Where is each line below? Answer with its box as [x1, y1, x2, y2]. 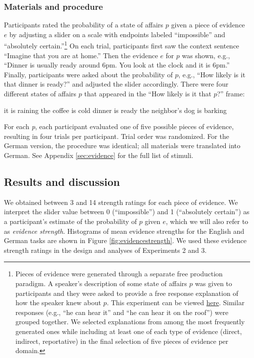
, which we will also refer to [166, 216, 249, 226]
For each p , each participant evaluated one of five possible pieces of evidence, [4, 121, 234, 132]
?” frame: [217, 89, 245, 99]
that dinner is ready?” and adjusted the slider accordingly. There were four [4, 79, 229, 89]
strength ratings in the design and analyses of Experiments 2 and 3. [4, 245, 207, 255]
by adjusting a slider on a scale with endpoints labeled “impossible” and [9, 29, 226, 39]
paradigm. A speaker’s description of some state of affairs [15, 278, 187, 288]
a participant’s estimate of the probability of [4, 216, 137, 226]
